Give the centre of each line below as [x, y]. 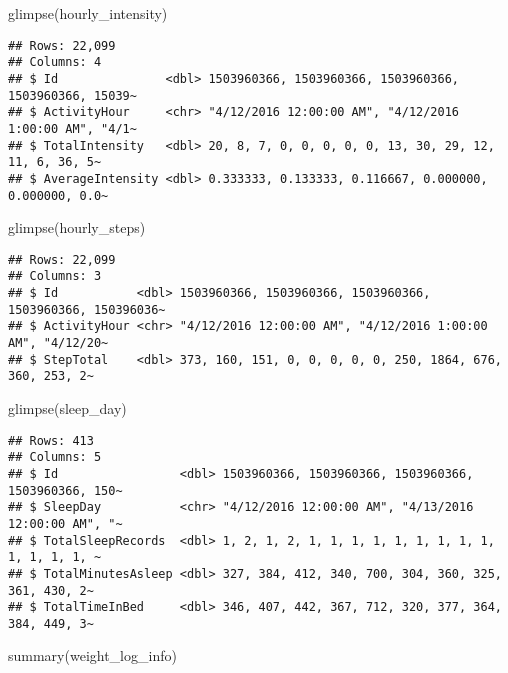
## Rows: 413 [51, 440]
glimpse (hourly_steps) [77, 227]
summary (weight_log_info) [92, 655]
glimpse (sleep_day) [67, 408]
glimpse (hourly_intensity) [88, 13]
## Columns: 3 [55, 276]
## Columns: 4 [55, 62]
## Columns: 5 [55, 457]
